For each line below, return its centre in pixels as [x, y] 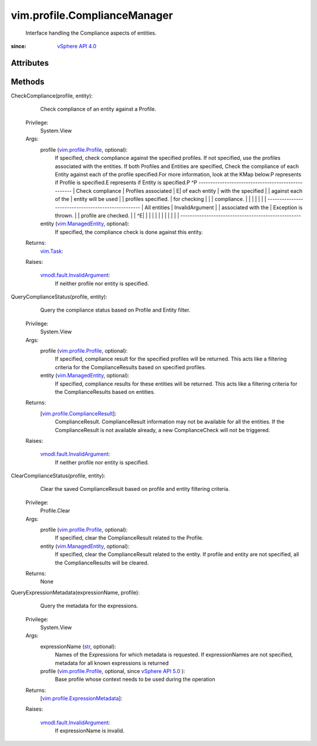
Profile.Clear [55, 511]
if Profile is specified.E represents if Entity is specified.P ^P [126, 183]
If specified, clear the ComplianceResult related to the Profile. [129, 538]
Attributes [30, 63]
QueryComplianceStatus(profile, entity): [59, 297]
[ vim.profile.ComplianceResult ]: [78, 413]
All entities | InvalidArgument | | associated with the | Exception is [224, 207]
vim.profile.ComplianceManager [92, 15]
